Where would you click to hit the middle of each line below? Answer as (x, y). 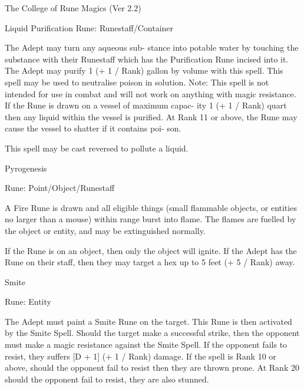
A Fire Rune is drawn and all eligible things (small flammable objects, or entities (151, 207)
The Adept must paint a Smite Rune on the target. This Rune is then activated (148, 321)
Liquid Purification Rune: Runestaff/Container (89, 27)
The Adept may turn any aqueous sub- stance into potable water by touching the (152, 47)
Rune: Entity (28, 301)
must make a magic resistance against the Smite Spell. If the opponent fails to (146, 345)
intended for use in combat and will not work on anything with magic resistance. (151, 93)
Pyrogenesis (26, 168)
